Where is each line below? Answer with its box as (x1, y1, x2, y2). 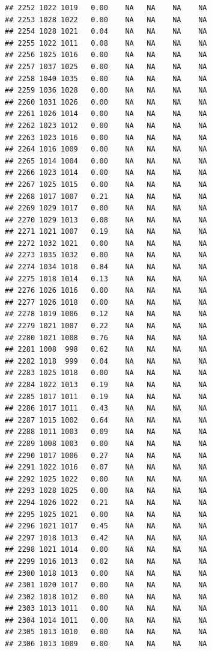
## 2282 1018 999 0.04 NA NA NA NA (5, 356, 207, 365)
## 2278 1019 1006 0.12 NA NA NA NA (5, 310, 207, 319)
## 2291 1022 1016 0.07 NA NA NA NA (5, 463, 207, 472)
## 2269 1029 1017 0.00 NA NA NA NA (5, 204, 207, 213)
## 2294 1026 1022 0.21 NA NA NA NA (5, 498, 207, 507)
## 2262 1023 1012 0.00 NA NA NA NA (5, 121, 207, 130)
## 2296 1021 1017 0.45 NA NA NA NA (5, 522, 207, 531)
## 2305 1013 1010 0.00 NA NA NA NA (5, 628, 207, 637)
